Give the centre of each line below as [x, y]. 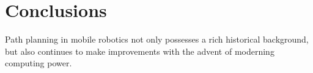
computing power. [39, 63]
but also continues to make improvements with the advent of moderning [140, 51]
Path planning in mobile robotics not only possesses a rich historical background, [157, 39]
